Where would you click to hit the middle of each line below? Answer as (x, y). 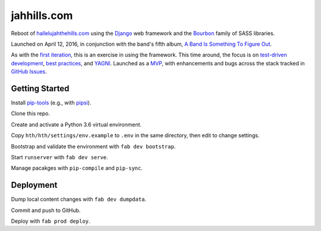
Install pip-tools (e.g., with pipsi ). (51, 103)
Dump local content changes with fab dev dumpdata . (79, 200)
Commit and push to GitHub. (46, 210)
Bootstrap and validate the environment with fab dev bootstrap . (93, 146)
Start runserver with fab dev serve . (59, 157)
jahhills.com (42, 15)
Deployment (34, 185)
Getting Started (40, 88)
